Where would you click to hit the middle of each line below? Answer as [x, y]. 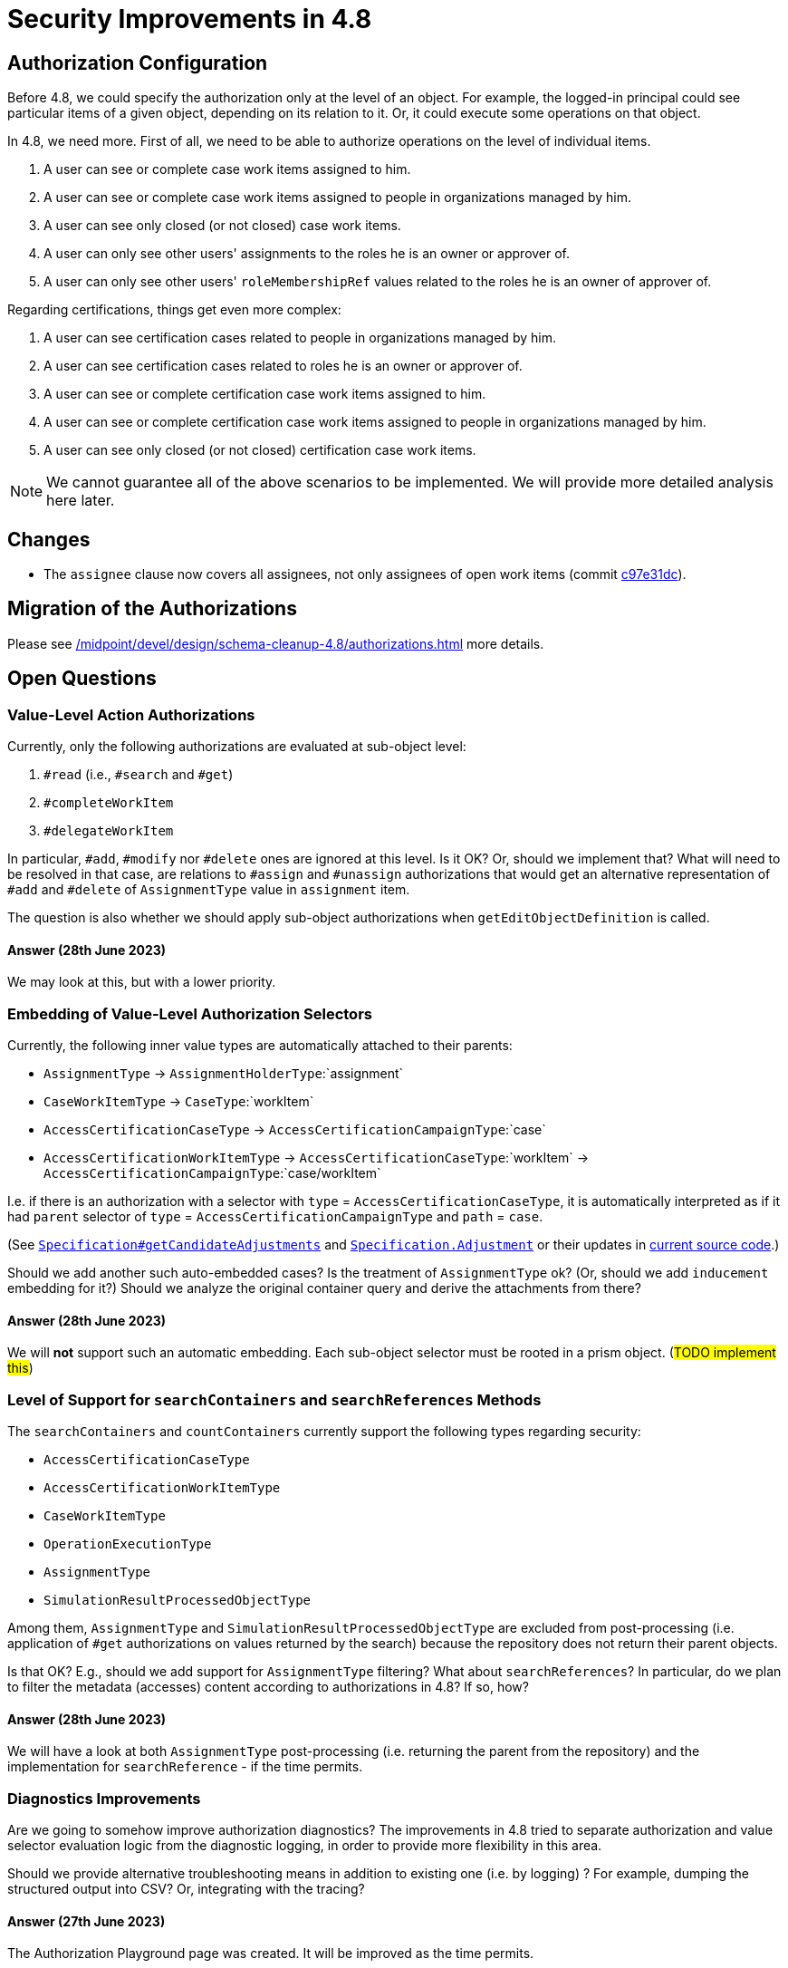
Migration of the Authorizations [152, 609]
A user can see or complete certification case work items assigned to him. [265, 394]
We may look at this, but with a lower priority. [142, 982]
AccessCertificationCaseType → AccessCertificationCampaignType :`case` [295, 1130]
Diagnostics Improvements [104, 1798]
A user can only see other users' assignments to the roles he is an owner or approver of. [307, 254]
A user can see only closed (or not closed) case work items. [222, 226]
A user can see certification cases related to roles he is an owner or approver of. [283, 366]
